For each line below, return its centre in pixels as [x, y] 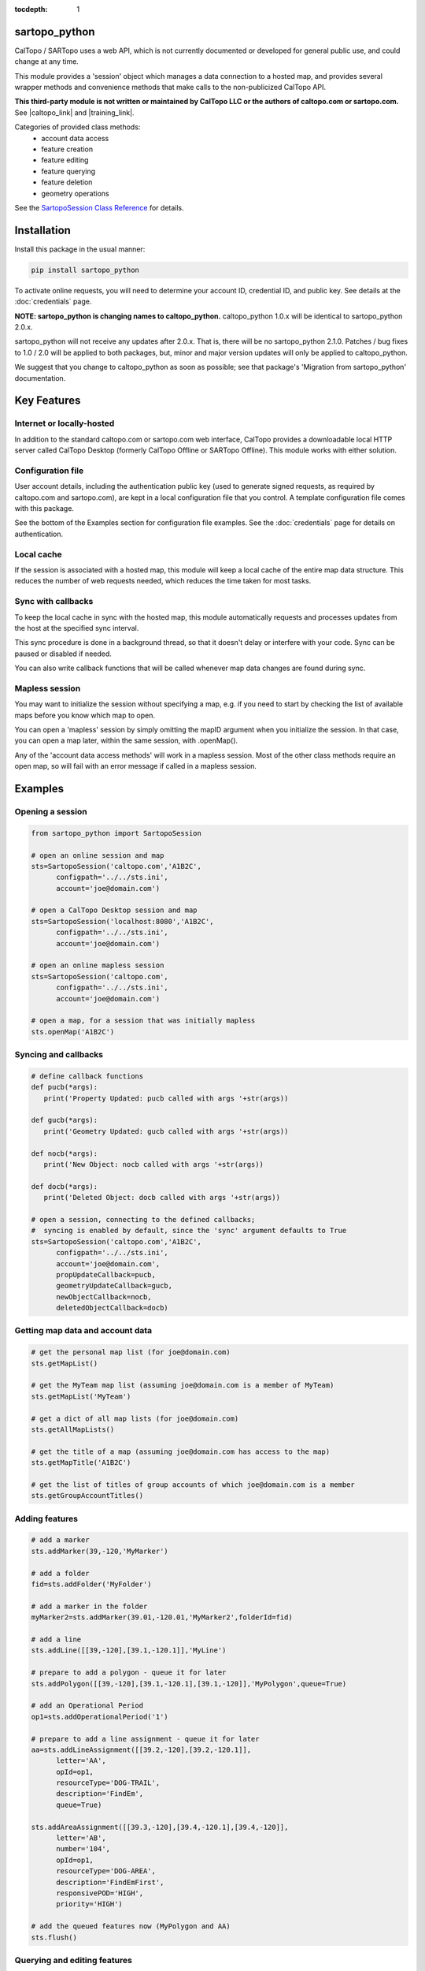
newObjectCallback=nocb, [104, 1297]
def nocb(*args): [65, 1153]
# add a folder [60, 1573]
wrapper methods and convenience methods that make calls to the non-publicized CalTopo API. [170, 88]
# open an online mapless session [98, 965]
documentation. [40, 378]
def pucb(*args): [65, 1087]
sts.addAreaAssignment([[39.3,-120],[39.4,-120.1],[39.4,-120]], [160, 1827]
